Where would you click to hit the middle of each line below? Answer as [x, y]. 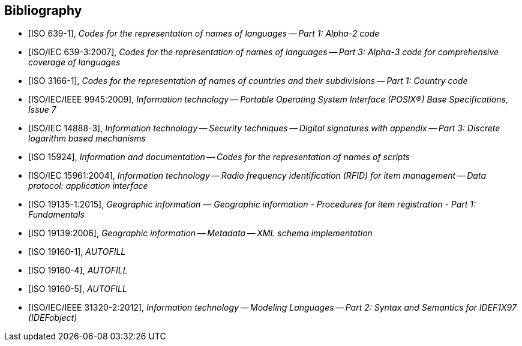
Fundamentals [56, 215]
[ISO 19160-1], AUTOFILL [77, 252]
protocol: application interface [88, 186]
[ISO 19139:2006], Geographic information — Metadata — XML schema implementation [200, 233]
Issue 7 [42, 110]
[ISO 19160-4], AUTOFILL [78, 270]
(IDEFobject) [53, 318]
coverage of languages [74, 62]
